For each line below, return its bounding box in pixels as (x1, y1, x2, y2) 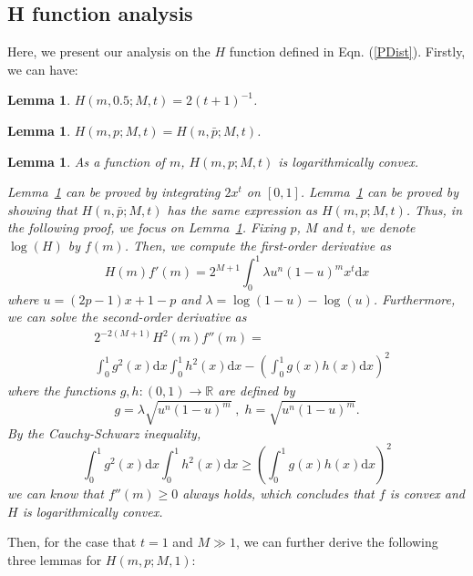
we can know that (7, 484, 104, 503)
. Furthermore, (373, 289, 456, 308)
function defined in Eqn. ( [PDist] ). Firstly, (229, 42, 466, 61)
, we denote (351, 218, 416, 237)
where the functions (7, 381, 116, 400)
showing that (7, 200, 77, 219)
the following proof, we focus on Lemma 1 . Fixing (7, 218, 286, 237)
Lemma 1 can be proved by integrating (7, 182, 221, 201)
